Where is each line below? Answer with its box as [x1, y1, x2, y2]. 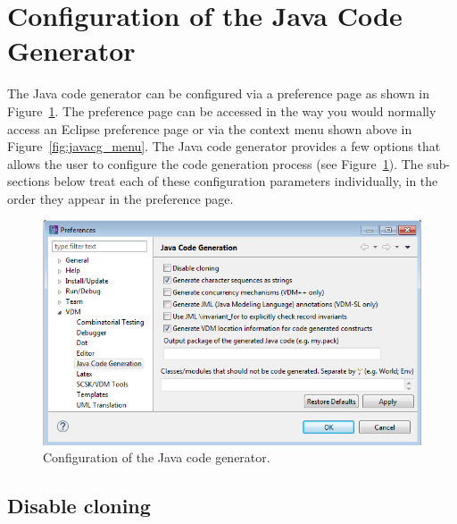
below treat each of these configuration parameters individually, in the [54, 172, 438, 190]
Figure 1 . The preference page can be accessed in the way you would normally [7, 101, 436, 120]
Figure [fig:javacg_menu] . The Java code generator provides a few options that [7, 137, 441, 156]
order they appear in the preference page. [7, 189, 234, 207]
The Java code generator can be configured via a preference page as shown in [7, 84, 430, 103]
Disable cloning [7, 492, 151, 520]
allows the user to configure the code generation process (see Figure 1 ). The [7, 154, 423, 173]
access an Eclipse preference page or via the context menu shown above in [7, 119, 412, 138]
